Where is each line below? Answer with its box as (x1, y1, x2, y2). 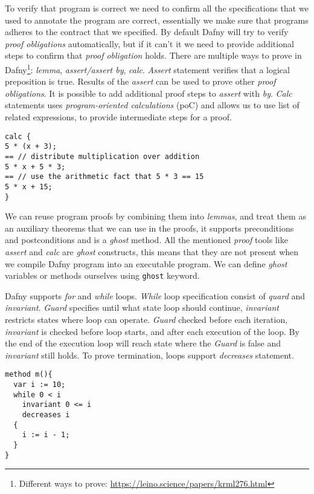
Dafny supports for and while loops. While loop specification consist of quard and (5, 289, 306, 302)
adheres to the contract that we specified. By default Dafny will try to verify (5, 25, 289, 38)
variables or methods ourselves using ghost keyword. (5, 269, 200, 282)
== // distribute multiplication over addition (5, 152, 200, 161)
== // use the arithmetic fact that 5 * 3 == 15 (5, 172, 204, 181)
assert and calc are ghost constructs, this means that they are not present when (5, 245, 299, 258)
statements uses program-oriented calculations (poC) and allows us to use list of (5, 99, 300, 111)
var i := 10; (13, 380, 66, 389)
